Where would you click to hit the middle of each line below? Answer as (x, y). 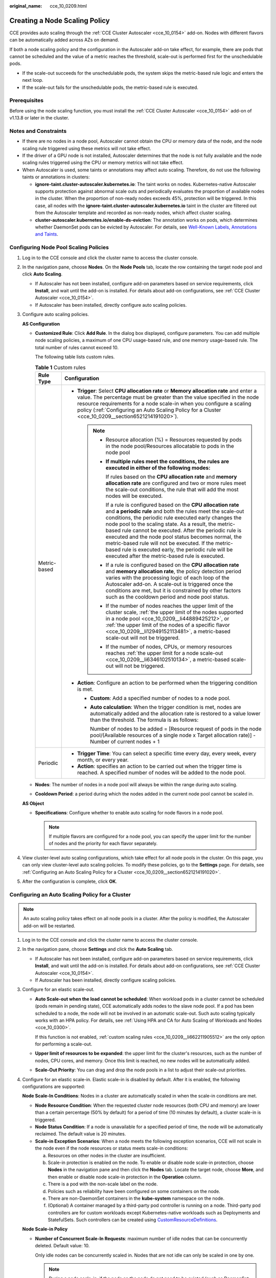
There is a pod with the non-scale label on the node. (103, 1184)
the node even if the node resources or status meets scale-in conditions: (112, 1148)
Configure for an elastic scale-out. (58, 990)
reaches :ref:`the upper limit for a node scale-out (164, 653)
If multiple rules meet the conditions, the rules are (167, 461)
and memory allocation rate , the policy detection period (173, 571)
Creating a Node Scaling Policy (60, 20)
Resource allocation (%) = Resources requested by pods (174, 440)
